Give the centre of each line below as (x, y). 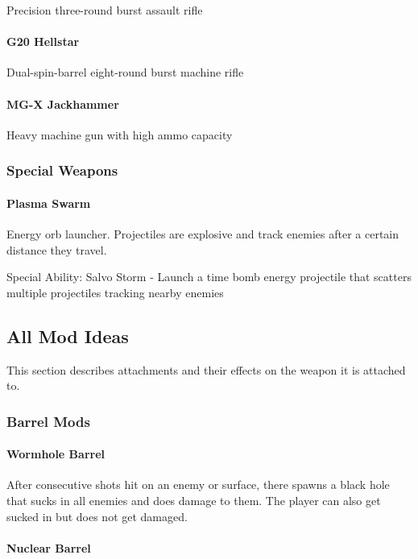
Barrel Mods (48, 421)
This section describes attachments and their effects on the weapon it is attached (206, 369)
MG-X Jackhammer (63, 104)
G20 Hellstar (43, 41)
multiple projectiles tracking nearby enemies (115, 292)
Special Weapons (62, 170)
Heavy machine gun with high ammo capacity (120, 134)
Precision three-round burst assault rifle (105, 10)
